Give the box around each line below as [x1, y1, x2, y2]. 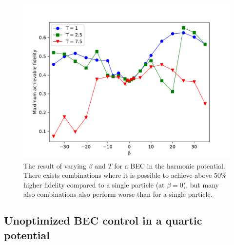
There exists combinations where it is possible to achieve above [23, 170, 212, 180]
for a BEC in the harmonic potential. [114, 160, 225, 170]
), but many [183, 179, 219, 189]
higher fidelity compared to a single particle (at [23, 179, 165, 189]
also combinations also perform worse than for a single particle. [23, 189, 213, 199]
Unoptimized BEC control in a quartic [4, 213, 202, 228]
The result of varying [23, 160, 86, 170]
